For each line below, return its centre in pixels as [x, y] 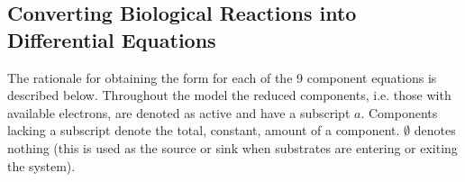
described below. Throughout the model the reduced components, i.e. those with [229, 95]
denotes [435, 130]
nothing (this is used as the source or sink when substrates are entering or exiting [232, 147]
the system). [41, 165]
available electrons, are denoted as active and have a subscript [179, 112]
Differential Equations [112, 39]
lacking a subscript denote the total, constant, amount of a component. [204, 130]
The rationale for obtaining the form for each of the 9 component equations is [222, 77]
